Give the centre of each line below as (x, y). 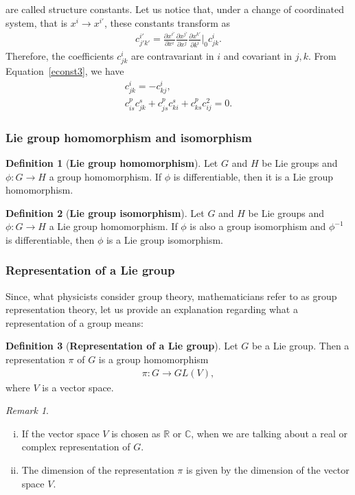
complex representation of (76, 447)
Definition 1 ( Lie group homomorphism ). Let (112, 162)
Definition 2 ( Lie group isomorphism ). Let (105, 212)
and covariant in (258, 56)
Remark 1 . (27, 410)
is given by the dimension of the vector (268, 470)
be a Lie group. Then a (300, 346)
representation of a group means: (75, 322)
